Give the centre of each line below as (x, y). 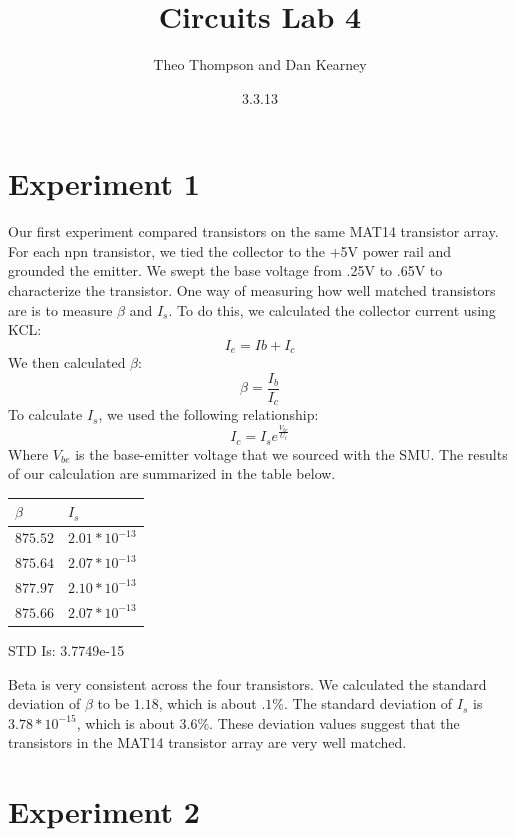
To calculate (45, 414)
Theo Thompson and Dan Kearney (260, 64)
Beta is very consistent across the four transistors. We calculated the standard (247, 683)
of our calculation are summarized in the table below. (172, 473)
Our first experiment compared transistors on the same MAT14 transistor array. (253, 231)
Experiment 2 (104, 811)
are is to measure (60, 309)
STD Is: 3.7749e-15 (66, 649)
